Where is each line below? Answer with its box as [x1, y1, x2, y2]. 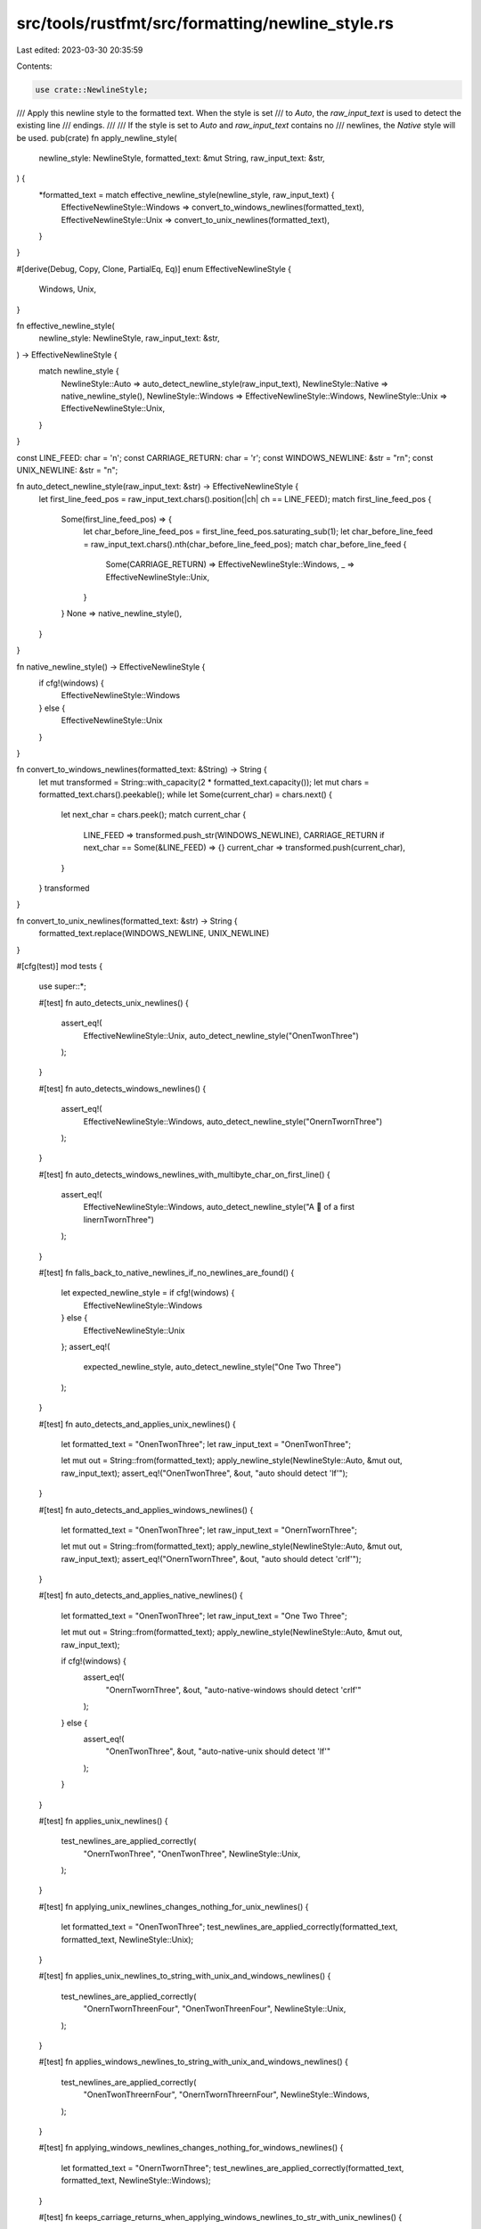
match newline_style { [38, 366, 119, 376]
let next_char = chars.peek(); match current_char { [61, 810, 247, 820]
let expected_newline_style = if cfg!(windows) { [61, 1287, 235, 1298]
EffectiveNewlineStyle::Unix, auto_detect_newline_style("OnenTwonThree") [83, 1030, 360, 1040]
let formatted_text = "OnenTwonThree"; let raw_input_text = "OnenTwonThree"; [61, 1438, 352, 1449]
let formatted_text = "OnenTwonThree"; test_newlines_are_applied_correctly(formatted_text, [61, 1921, 398, 1932]
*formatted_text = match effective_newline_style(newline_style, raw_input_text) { [38, 189, 335, 200]
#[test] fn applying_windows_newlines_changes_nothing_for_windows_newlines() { [38, 2143, 344, 2153]
